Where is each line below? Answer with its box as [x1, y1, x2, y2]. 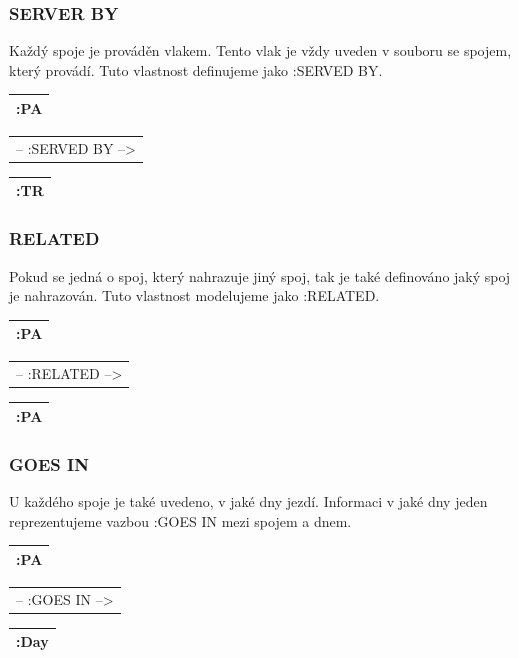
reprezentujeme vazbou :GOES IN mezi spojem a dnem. [9, 510, 352, 531]
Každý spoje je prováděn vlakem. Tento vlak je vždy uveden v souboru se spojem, [9, 40, 512, 61]
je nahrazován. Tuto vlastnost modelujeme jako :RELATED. [9, 285, 380, 306]
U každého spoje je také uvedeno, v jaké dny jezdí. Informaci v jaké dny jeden [9, 491, 488, 512]
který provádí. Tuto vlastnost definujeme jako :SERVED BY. [9, 59, 383, 80]
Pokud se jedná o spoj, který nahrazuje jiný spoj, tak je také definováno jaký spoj [9, 265, 511, 286]
